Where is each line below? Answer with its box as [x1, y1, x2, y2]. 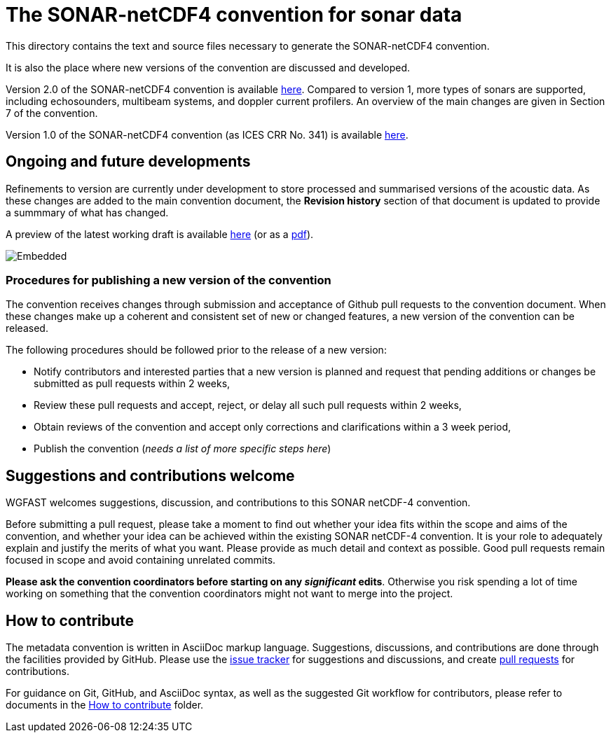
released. [6, 322, 48, 335]
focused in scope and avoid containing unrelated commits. [6, 554, 276, 566]
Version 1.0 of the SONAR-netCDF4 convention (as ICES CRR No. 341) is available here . [6, 128, 409, 141]
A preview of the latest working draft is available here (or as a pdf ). [6, 228, 314, 240]
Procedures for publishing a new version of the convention [6, 272, 331, 287]
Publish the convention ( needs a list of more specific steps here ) [34, 443, 331, 455]
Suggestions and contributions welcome [6, 466, 295, 485]
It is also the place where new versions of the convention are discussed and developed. [6, 61, 411, 74]
